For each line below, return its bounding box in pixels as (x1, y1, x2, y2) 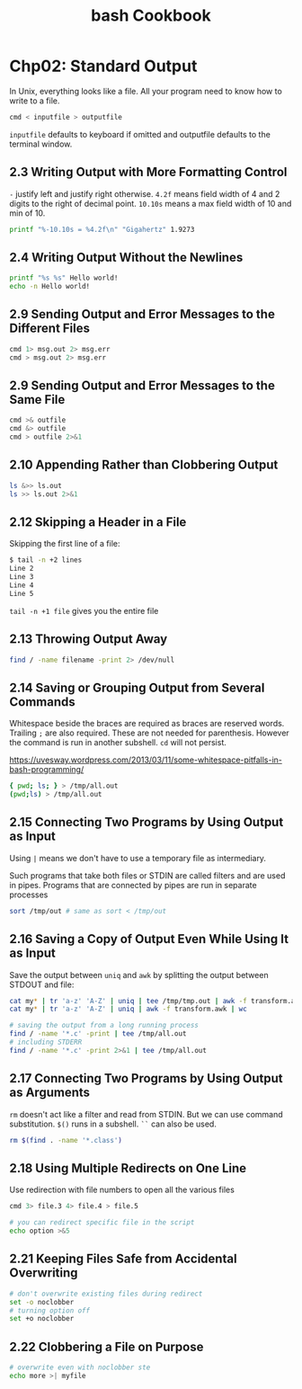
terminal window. (9, 138, 73, 149)
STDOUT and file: (9, 979, 75, 990)
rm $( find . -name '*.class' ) (9, 1135, 123, 1144)
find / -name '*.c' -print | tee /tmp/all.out (9, 1029, 187, 1038)
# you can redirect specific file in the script (9, 1218, 195, 1227)
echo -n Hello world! (9, 282, 91, 291)
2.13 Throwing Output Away (9, 631, 168, 647)
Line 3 (9, 573, 34, 582)
